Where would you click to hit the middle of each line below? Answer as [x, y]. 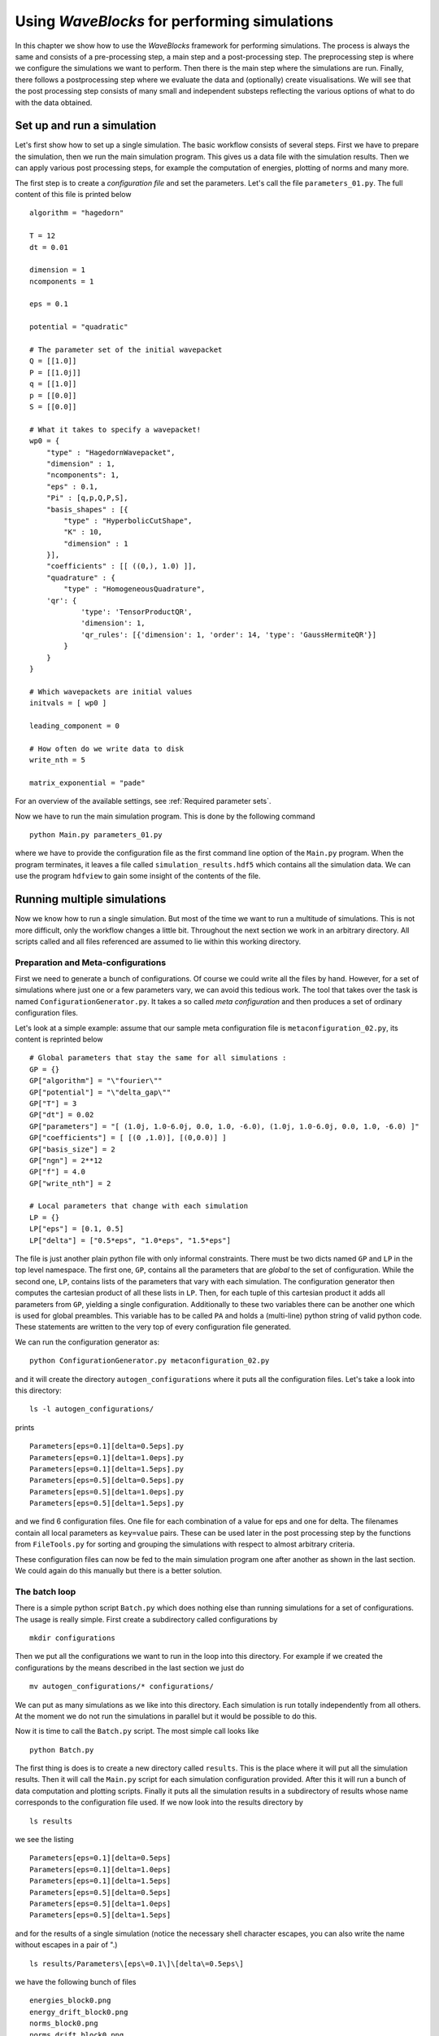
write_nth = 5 [57, 760]
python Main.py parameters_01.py [96, 835]
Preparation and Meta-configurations [91, 963]
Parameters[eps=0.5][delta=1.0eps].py [107, 1492]
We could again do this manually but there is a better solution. [119, 1571]
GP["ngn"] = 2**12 [66, 1160]
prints [25, 1427]
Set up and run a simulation [86, 126]
